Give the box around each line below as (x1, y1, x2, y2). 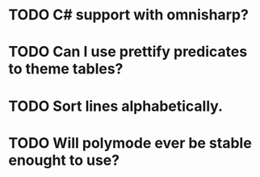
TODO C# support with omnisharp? (8, 6, 249, 24)
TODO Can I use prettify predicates (8, 43, 248, 61)
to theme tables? (8, 60, 124, 78)
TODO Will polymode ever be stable (8, 133, 252, 152)
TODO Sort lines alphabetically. (8, 97, 224, 115)
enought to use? (8, 151, 120, 169)
